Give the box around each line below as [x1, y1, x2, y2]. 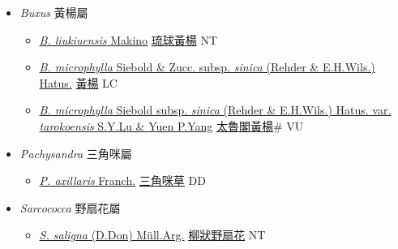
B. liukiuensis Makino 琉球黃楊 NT [39, 31, 218, 48]
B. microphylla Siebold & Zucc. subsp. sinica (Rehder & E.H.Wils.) [39, 58, 375, 75]
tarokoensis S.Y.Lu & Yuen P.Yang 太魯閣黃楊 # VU [39, 117, 304, 134]
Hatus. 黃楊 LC [39, 74, 118, 91]
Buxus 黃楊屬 [19, 4, 88, 20]
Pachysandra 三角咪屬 [19, 144, 132, 161]
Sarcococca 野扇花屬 [19, 199, 121, 216]
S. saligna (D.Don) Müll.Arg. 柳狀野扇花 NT [39, 226, 266, 243]
